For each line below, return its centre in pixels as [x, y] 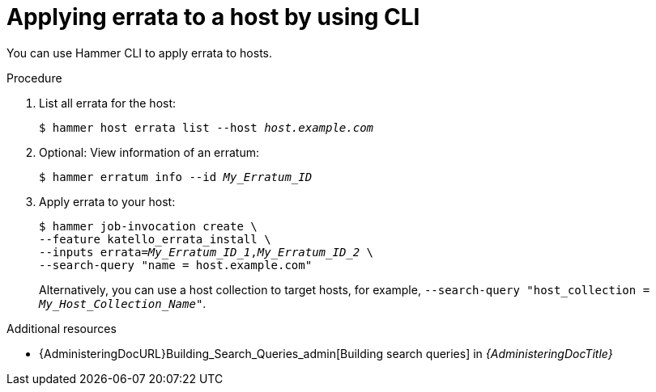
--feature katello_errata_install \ [155, 239]
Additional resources [62, 328]
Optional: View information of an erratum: [149, 152]
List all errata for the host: [108, 103]
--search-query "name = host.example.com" [176, 265]
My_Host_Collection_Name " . [123, 303]
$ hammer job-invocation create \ [148, 226]
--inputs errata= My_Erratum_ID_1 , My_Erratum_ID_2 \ [207, 252]
